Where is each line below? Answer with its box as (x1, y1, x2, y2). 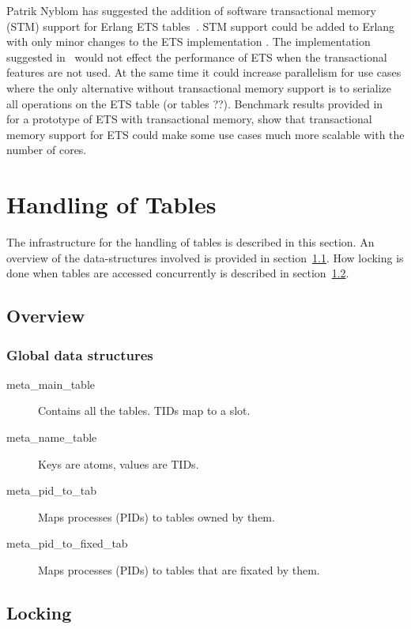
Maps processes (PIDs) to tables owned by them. (38, 508, 275, 525)
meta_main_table (6, 375, 95, 392)
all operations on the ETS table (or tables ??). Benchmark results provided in (6, 95, 383, 111)
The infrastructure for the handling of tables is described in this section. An (6, 234, 375, 250)
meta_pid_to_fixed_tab (6, 535, 128, 552)
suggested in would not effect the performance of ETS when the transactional (6, 48, 387, 65)
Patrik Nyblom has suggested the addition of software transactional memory (6, 2, 376, 18)
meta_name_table (6, 429, 97, 446)
